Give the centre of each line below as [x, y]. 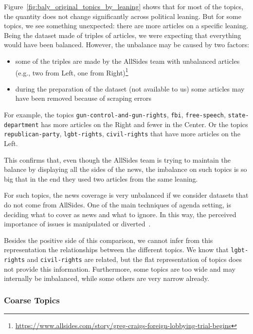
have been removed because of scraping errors [83, 98]
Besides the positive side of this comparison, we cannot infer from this [108, 240]
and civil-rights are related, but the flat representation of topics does [134, 259]
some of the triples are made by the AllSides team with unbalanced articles [127, 61]
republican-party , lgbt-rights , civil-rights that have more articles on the [122, 134]
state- [238, 115]
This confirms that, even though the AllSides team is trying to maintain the [117, 159]
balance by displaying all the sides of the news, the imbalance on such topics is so [126, 169]
